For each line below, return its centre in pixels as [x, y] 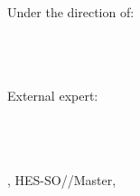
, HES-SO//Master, [62, 179]
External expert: [53, 96]
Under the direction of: [71, 12]
